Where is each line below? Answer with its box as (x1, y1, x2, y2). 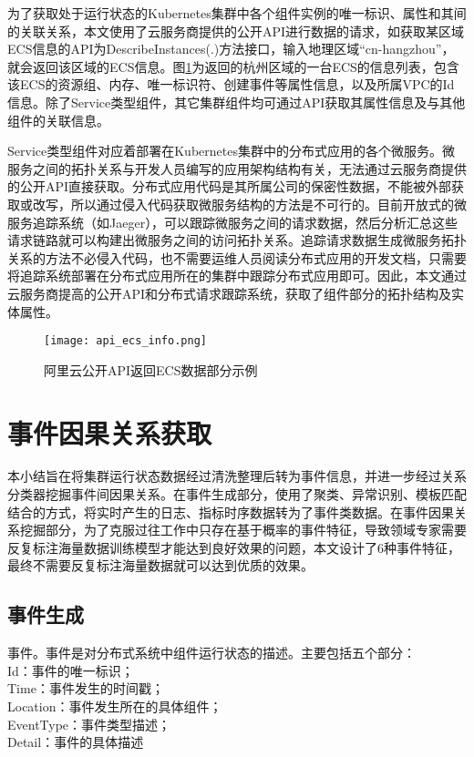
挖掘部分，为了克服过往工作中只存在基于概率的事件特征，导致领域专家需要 (19, 520, 467, 539)
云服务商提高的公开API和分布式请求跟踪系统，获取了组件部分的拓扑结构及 (7, 283, 452, 302)
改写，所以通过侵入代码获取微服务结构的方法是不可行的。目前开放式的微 (32, 194, 467, 213)
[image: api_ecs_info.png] (44, 334, 207, 348)
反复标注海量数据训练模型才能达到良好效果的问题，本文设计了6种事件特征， (7, 537, 460, 557)
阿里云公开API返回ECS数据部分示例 (44, 360, 258, 379)
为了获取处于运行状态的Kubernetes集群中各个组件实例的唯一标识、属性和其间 (7, 4, 467, 22)
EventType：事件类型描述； (7, 714, 171, 733)
